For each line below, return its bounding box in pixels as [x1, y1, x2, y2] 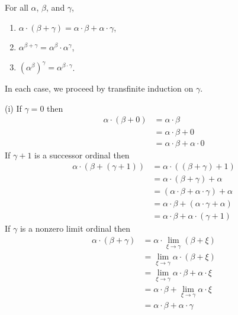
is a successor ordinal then [34, 148, 130, 161]
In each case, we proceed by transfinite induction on [5, 82, 194, 95]
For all [5, 1, 28, 13]
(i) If [5, 102, 22, 114]
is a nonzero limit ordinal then [20, 222, 130, 235]
